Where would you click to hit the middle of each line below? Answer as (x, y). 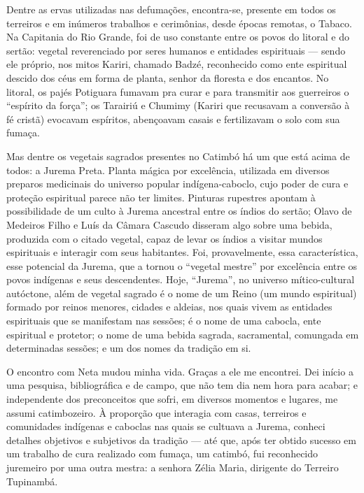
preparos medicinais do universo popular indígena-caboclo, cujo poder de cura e (177, 184)
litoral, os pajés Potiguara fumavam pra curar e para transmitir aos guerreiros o (178, 91)
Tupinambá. (32, 481)
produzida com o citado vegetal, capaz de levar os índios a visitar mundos (164, 238)
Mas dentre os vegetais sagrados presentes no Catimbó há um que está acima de (178, 156)
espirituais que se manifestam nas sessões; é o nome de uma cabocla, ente (164, 321)
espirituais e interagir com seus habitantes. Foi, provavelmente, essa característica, (182, 252)
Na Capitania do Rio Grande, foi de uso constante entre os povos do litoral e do (178, 37)
